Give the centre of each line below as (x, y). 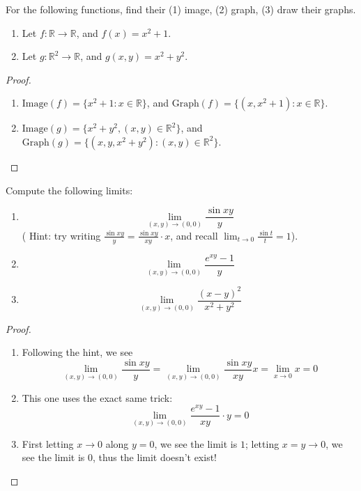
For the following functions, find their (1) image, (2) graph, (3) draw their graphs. (181, 9)
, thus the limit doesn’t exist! (155, 457)
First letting (48, 443)
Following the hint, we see (77, 352)
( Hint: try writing (61, 235)
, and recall (194, 235)
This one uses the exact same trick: (97, 397)
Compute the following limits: (69, 190)
